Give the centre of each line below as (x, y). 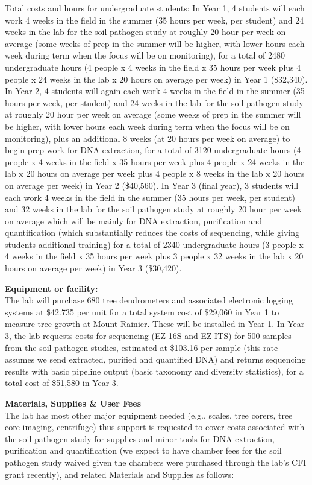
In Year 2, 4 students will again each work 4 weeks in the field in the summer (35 (155, 91)
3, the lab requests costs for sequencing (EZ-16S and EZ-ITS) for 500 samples (148, 336)
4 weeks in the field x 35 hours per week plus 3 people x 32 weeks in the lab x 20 (154, 256)
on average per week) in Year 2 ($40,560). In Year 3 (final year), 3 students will (152, 185)
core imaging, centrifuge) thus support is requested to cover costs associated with (155, 427)
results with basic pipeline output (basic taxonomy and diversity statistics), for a (154, 371)
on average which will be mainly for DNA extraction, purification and (133, 220)
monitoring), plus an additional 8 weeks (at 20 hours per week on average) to (148, 138)
